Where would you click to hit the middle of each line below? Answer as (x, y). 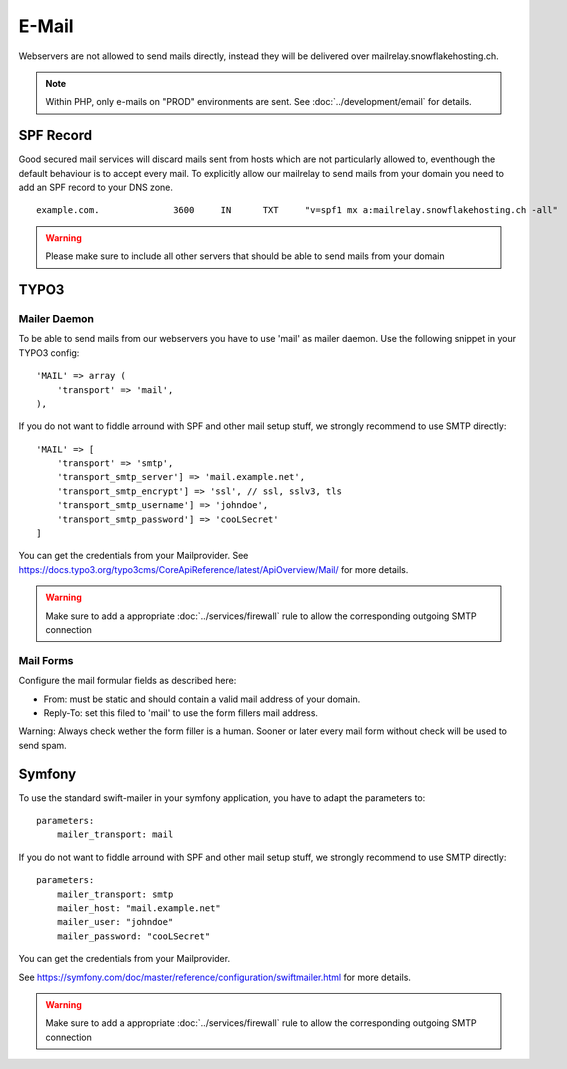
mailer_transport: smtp (115, 894)
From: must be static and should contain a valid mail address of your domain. (202, 699)
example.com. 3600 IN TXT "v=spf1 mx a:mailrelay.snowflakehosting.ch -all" (297, 210)
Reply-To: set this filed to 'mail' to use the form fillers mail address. (181, 712)
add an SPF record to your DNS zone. (96, 187)
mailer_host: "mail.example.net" (139, 908)
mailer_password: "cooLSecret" (133, 936)
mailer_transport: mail (115, 834)
